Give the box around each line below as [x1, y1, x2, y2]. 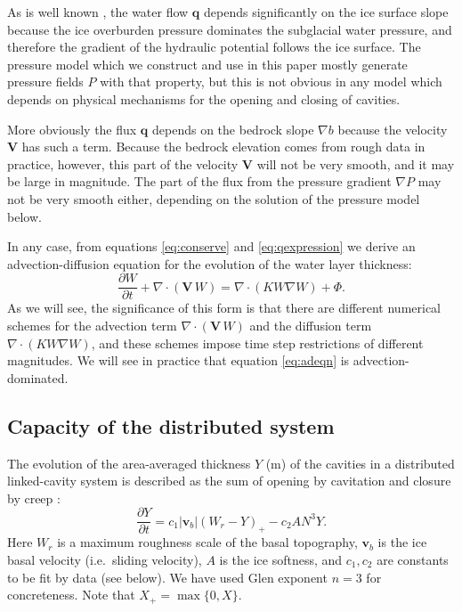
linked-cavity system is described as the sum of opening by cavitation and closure [7, 471, 451, 490]
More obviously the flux [7, 119, 137, 138]
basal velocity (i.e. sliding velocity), [7, 550, 202, 568]
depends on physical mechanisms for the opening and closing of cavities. [7, 89, 401, 108]
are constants [377, 550, 449, 568]
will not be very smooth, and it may [256, 154, 455, 173]
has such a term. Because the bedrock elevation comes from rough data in [21, 137, 426, 156]
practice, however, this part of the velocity [7, 154, 239, 173]
